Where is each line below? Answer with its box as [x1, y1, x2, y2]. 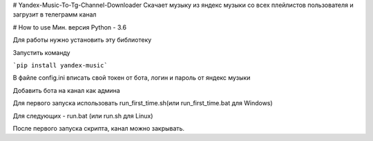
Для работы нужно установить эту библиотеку [12, 36, 152, 44]
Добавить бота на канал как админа [12, 86, 120, 94]
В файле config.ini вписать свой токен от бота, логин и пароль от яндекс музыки [12, 74, 251, 82]
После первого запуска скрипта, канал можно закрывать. [12, 124, 185, 132]
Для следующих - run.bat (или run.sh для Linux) [12, 111, 153, 120]
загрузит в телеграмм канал [12, 10, 97, 19]
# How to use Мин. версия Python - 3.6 [12, 23, 127, 31]
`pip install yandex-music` [12, 61, 108, 69]
